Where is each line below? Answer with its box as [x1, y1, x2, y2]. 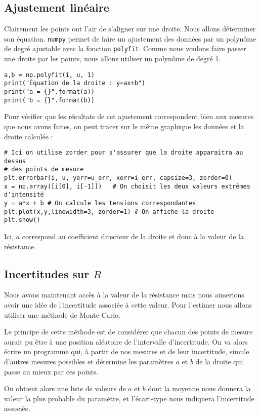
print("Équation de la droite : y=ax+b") [4, 80, 146, 87]
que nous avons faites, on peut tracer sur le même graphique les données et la [4, 121, 244, 131]
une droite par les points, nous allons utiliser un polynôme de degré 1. [4, 53, 221, 64]
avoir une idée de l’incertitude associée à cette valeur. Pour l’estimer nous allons [4, 299, 252, 310]
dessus [4, 157, 26, 165]
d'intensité [4, 191, 44, 199]
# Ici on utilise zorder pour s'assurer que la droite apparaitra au [4, 149, 243, 157]
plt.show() [4, 216, 40, 224]
